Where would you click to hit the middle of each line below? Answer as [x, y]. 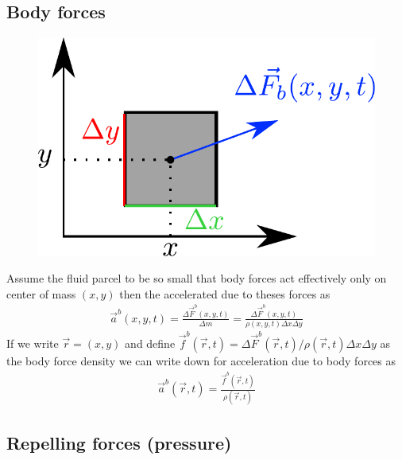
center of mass [41, 293]
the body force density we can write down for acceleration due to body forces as [201, 361]
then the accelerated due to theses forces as [225, 293]
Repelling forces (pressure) [119, 442]
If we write [33, 343]
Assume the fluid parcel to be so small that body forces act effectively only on [197, 278]
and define [150, 343]
